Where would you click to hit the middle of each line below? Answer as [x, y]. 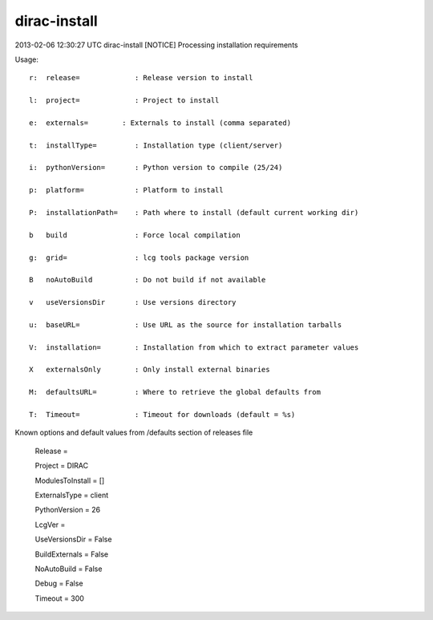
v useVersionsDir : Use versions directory [133, 302]
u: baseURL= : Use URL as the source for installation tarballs [186, 324]
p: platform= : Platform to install [126, 190]
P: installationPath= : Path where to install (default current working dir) [194, 213]
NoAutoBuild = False [69, 569]
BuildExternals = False [71, 554]
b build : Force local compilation [135, 235]
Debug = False [59, 584]
